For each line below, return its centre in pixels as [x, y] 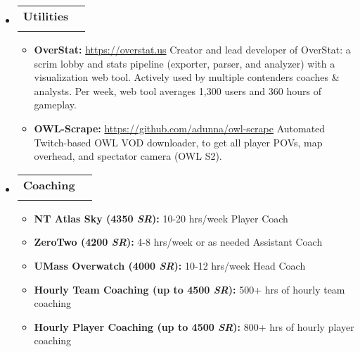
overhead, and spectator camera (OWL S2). [128, 156]
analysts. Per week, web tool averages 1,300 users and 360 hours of [178, 90]
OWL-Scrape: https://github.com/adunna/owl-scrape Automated [180, 128]
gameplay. [55, 105]
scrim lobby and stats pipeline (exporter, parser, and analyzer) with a [185, 63]
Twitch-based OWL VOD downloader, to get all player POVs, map [178, 142]
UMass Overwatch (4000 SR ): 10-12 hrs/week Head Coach [170, 265]
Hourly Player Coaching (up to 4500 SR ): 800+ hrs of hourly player [194, 326]
